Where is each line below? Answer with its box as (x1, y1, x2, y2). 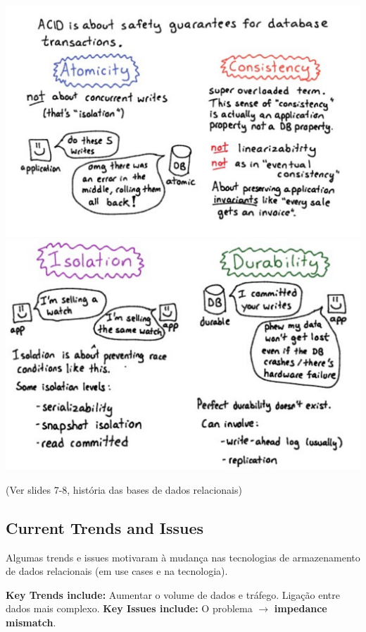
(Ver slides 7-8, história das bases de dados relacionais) (6, 482, 242, 497)
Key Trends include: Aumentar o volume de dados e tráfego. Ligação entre (6, 587, 340, 602)
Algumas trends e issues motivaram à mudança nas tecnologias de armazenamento (6, 549, 360, 564)
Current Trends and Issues (6, 516, 204, 538)
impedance (274, 601, 327, 616)
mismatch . (6, 614, 56, 629)
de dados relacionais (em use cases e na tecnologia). (6, 564, 228, 578)
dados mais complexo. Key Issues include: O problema (6, 601, 253, 616)
